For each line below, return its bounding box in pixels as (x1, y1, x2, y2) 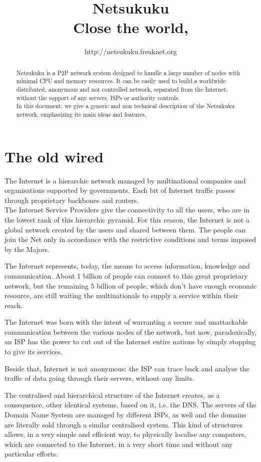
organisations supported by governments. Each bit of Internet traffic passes (5, 185, 235, 195)
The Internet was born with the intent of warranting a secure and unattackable (5, 317, 248, 327)
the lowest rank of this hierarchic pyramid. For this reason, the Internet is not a (5, 214, 249, 224)
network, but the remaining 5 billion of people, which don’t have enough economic (5, 280, 257, 291)
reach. (5, 300, 23, 310)
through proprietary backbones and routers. (5, 194, 139, 205)
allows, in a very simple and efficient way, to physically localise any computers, (5, 429, 246, 439)
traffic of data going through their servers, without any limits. (5, 373, 194, 383)
